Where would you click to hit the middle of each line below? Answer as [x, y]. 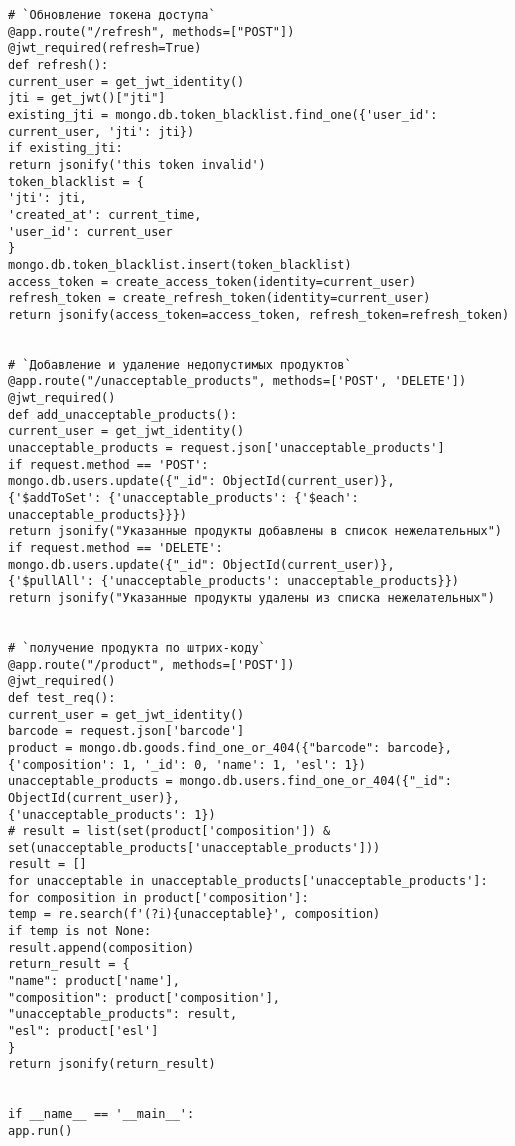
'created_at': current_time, [105, 214]
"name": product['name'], [94, 981]
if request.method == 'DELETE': [115, 548]
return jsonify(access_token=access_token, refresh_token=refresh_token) [259, 314]
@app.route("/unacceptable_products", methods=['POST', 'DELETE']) [237, 381]
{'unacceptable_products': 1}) [112, 814]
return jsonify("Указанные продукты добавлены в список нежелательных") [255, 531]
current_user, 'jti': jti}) [101, 131]
